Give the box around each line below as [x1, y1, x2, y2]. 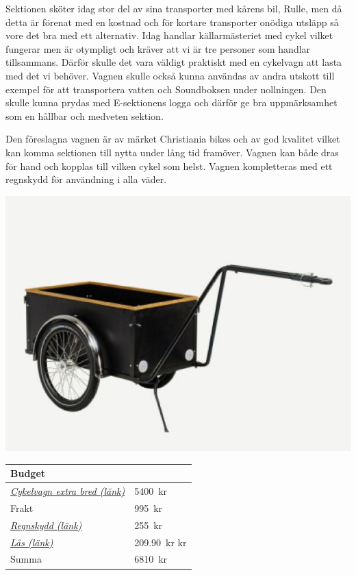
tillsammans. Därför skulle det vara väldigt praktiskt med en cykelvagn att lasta [5, 55, 342, 69]
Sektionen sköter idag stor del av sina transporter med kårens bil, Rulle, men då [5, 1, 342, 15]
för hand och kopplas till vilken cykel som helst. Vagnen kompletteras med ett [5, 158, 333, 173]
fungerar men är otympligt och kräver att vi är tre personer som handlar [5, 41, 311, 56]
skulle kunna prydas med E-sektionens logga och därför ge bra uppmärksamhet [5, 95, 338, 110]
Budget [10, 466, 46, 480]
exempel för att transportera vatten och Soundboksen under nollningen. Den [5, 82, 327, 96]
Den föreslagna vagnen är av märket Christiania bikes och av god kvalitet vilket [5, 132, 340, 146]
